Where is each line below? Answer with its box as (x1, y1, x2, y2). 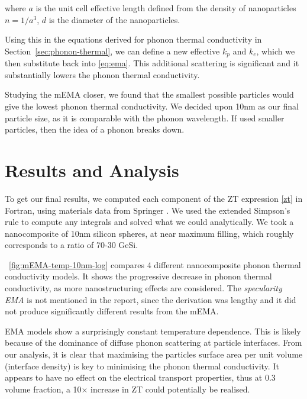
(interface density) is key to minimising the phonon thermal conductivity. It (5, 359, 279, 372)
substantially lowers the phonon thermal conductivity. (5, 68, 200, 81)
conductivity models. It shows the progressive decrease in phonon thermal (5, 270, 272, 282)
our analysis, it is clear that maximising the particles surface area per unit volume (5, 348, 303, 361)
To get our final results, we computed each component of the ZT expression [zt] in (5, 192, 303, 204)
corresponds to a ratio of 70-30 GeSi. (5, 239, 138, 251)
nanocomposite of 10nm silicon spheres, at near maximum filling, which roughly (5, 227, 294, 239)
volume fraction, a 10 (5, 382, 82, 395)
